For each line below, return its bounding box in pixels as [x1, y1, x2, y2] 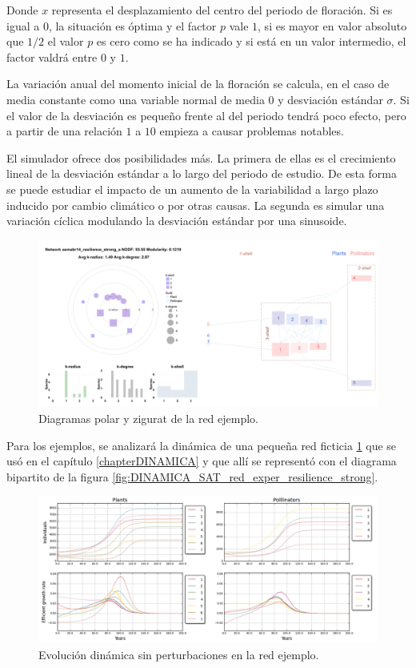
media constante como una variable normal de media [6, 91, 265, 107]
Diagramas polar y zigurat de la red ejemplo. [38, 410, 258, 426]
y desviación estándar [278, 91, 383, 107]
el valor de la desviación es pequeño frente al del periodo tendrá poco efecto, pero [6, 107, 406, 123]
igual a [6, 17, 40, 34]
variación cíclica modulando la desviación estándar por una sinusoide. [6, 212, 347, 229]
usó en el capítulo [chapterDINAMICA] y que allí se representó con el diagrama [6, 453, 397, 469]
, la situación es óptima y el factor [48, 17, 217, 34]
